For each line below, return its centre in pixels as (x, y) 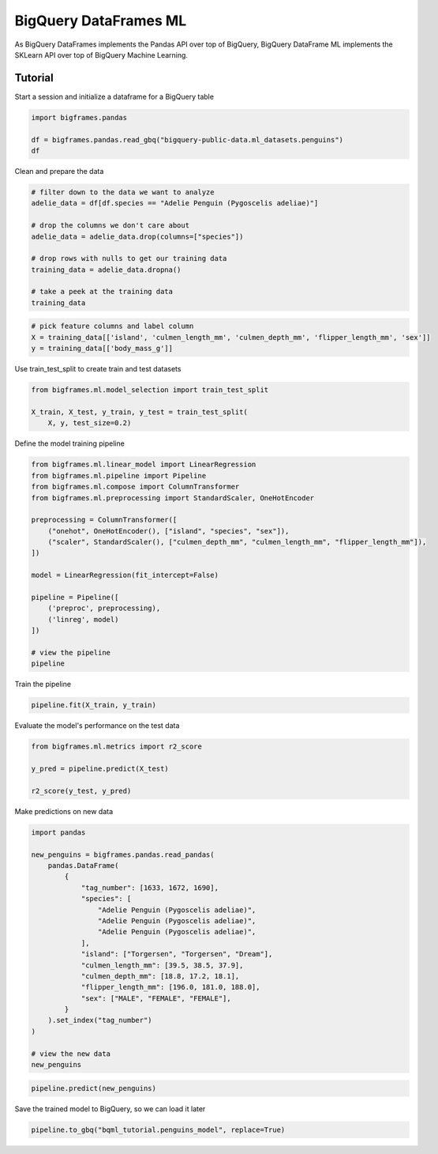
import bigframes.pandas (79, 117)
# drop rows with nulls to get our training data (129, 258)
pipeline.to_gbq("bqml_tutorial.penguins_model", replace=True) (158, 1129)
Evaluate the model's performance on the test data (97, 726)
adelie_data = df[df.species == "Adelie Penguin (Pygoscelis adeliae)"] (175, 203)
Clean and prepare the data (59, 171)
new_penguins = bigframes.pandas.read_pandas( (123, 854)
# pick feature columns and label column (112, 326)
